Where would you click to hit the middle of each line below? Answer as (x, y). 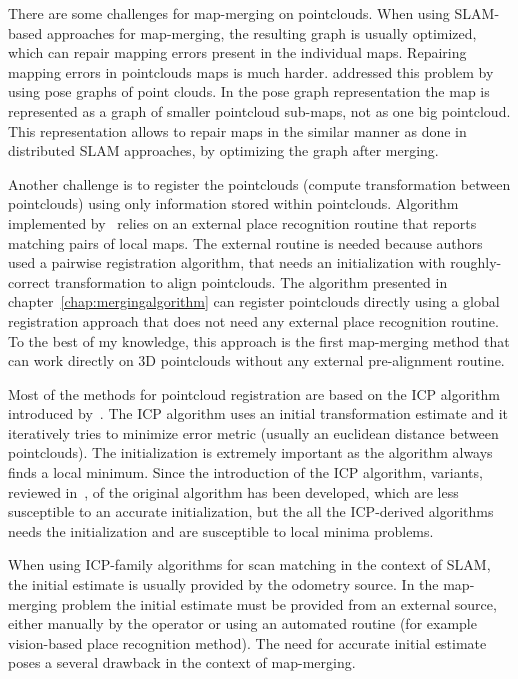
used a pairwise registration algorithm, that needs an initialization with (227, 262)
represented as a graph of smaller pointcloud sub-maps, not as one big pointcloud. (259, 110)
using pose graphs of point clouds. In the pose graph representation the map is (249, 91)
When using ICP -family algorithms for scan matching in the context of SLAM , (249, 564)
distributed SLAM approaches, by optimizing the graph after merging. (223, 150)
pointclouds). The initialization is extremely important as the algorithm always (250, 452)
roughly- (476, 262)
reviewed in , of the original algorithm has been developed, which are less (233, 491)
